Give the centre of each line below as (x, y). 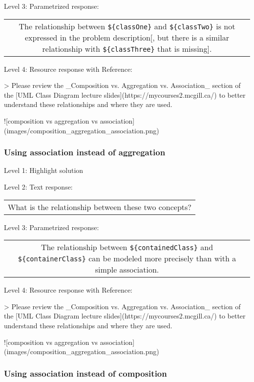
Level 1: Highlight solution (44, 170)
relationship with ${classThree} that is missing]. (127, 48)
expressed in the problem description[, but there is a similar (127, 37)
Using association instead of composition (85, 373)
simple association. (127, 270)
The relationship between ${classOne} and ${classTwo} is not (127, 26)
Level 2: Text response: (38, 186)
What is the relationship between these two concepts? (100, 207)
